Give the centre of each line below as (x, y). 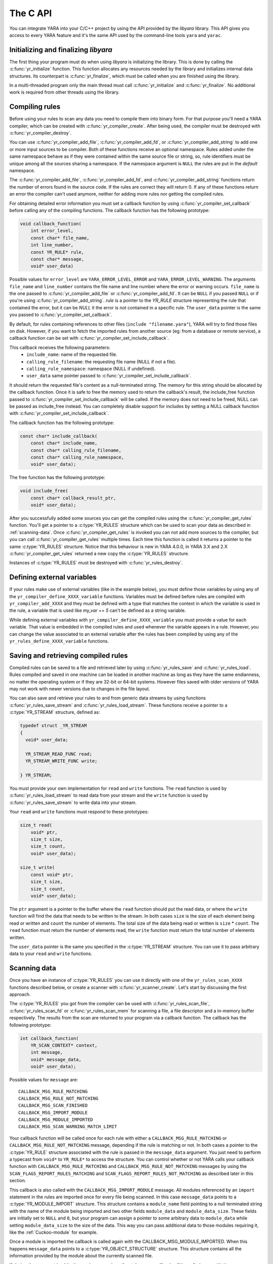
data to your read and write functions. (51, 954)
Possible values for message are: (44, 1080)
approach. (20, 995)
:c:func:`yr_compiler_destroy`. (40, 133)
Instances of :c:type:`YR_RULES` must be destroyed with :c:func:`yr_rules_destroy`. (96, 563)
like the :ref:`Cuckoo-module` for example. (54, 1232)
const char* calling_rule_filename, (76, 450)
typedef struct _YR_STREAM (53, 726)
